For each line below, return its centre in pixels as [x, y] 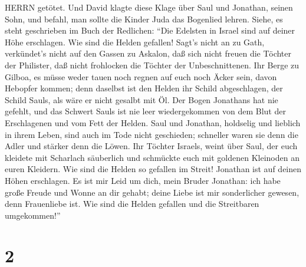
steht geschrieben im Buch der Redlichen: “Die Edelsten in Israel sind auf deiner [150, 30]
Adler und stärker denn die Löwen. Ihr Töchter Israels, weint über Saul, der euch [151, 146]
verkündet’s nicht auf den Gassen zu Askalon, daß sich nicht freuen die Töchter [148, 53]
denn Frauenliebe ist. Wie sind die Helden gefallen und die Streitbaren [132, 204]
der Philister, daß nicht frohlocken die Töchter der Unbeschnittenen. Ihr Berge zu [152, 65]
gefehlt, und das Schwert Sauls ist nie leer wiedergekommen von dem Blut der [145, 111]
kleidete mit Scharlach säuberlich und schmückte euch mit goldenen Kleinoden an [152, 157]
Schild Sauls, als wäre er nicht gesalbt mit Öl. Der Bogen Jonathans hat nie [142, 99]
